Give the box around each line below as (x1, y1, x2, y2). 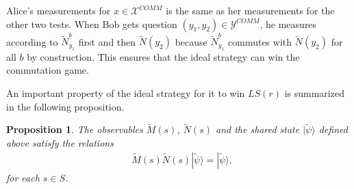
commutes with (228, 34, 292, 48)
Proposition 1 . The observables (6, 122, 143, 136)
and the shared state (216, 122, 300, 136)
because (175, 34, 207, 48)
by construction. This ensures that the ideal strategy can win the (27, 49, 300, 63)
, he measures (260, 16, 317, 31)
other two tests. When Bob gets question (6, 16, 177, 31)
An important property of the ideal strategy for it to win (6, 85, 245, 100)
